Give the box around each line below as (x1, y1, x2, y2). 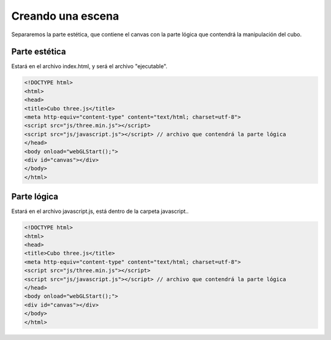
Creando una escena (11, 9, 120, 23)
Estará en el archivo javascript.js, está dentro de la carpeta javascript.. (11, 207, 189, 215)
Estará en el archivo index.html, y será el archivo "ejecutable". (11, 63, 168, 70)
